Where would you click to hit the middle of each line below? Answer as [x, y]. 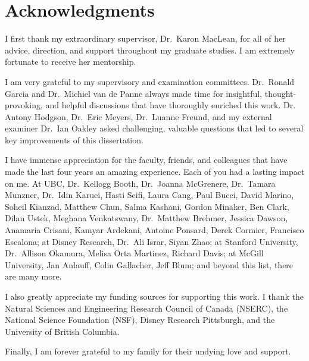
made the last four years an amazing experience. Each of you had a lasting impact [155, 172]
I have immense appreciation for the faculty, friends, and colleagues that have [146, 160]
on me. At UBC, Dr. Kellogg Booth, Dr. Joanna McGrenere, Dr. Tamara [140, 183]
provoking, [24, 105]
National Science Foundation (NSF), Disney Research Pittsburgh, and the [140, 320]
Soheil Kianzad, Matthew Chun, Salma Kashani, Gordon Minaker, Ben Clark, [147, 206]
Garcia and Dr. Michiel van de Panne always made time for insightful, [134, 93]
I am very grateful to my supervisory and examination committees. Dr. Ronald [150, 81]
